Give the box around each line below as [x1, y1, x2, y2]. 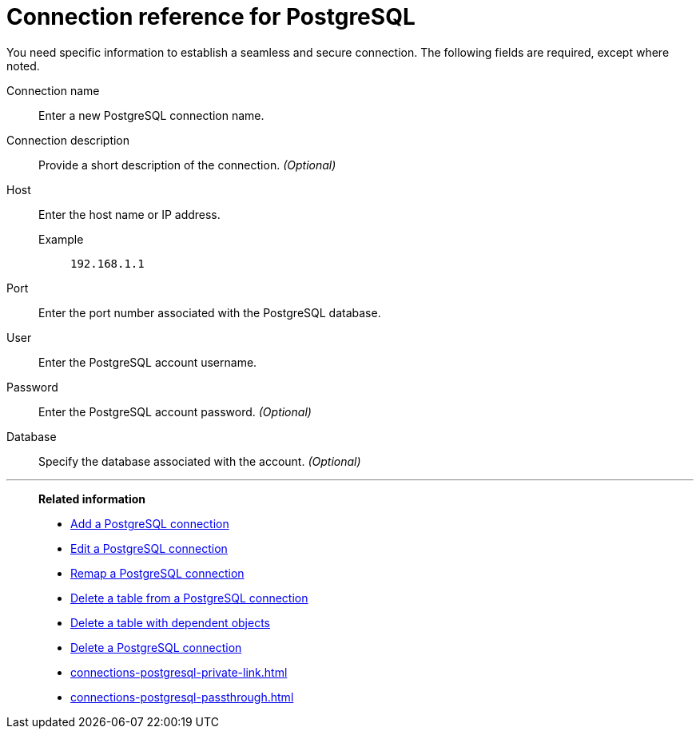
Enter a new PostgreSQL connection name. [38, 108, 264, 122]
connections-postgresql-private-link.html [70, 665, 288, 679]
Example [38, 232, 84, 246]
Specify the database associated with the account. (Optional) [38, 454, 361, 468]
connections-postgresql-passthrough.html [70, 689, 294, 704]
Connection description [6, 133, 130, 147]
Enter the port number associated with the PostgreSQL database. [38, 305, 381, 320]
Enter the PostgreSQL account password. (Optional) [38, 404, 312, 419]
